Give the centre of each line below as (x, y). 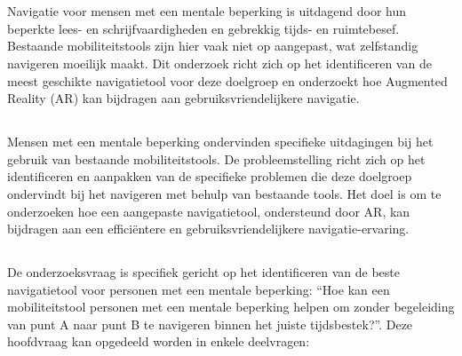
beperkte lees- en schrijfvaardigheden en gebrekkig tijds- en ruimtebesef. (203, 28)
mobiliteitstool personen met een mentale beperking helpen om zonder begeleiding (231, 307)
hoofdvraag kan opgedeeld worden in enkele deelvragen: (159, 341)
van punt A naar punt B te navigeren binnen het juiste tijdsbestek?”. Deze (210, 324)
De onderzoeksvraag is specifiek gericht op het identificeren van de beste (204, 272)
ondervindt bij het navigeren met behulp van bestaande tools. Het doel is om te (224, 193)
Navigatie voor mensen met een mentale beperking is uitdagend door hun (207, 11)
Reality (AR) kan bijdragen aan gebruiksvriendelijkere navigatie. (183, 98)
